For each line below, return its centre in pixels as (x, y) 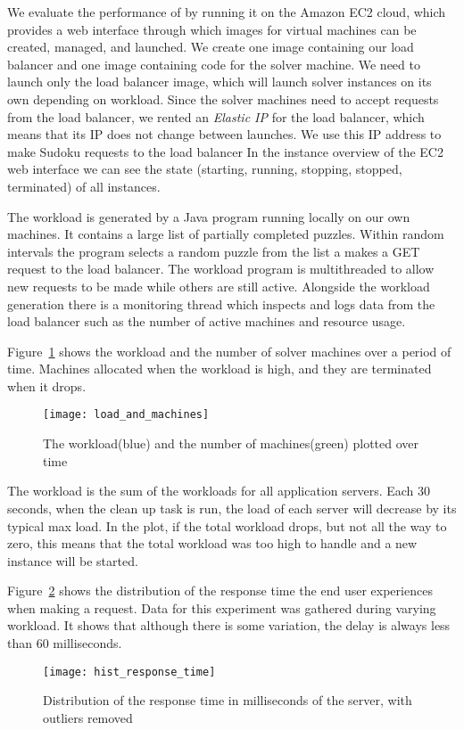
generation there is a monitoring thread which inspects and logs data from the (221, 303)
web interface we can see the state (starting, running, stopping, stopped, (205, 169)
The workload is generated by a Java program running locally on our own (209, 216)
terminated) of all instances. (84, 186)
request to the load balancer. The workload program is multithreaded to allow (221, 269)
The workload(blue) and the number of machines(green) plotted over (231, 443)
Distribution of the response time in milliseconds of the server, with (228, 700)
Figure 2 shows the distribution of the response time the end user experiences (220, 591)
